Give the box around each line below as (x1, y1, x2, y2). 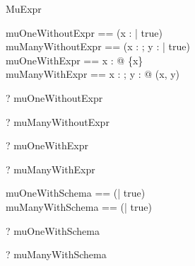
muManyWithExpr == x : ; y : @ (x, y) (6, 66, 180, 81)
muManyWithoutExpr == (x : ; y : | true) (6, 39, 190, 54)
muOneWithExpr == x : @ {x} (6, 52, 143, 67)
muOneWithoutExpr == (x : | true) (6, 25, 162, 40)
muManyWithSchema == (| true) (6, 199, 152, 214)
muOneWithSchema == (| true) (6, 185, 146, 200)
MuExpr (6, 1, 42, 16)
